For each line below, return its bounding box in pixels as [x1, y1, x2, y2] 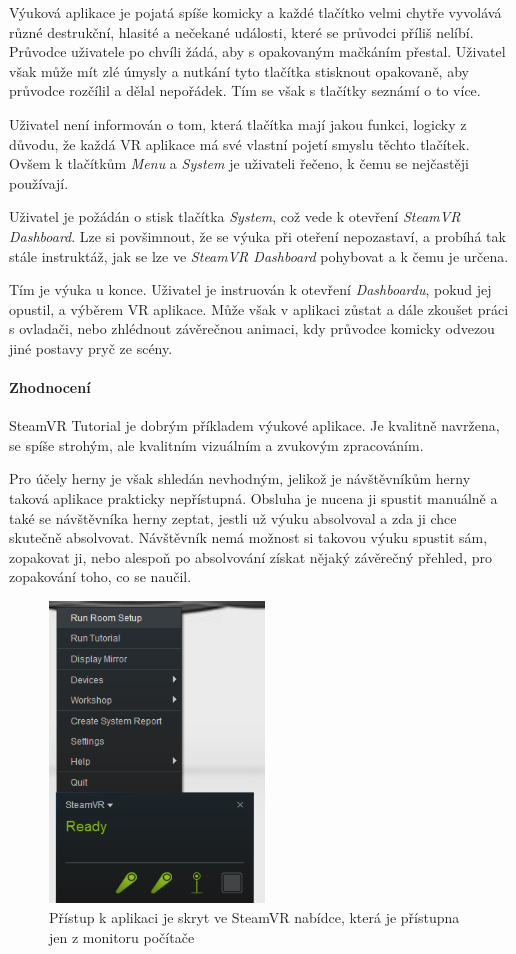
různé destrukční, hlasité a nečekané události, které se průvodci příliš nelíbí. [9, 21, 474, 42]
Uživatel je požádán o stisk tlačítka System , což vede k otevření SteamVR [9, 206, 461, 227]
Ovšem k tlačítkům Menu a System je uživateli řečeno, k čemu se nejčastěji [9, 153, 469, 174]
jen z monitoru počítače [49, 926, 195, 947]
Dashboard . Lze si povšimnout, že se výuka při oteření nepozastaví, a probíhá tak [9, 225, 506, 246]
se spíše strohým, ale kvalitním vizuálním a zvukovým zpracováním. [9, 434, 424, 455]
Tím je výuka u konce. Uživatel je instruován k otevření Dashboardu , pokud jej [9, 279, 492, 300]
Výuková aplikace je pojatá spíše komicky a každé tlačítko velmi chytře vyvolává [9, 2, 502, 22]
